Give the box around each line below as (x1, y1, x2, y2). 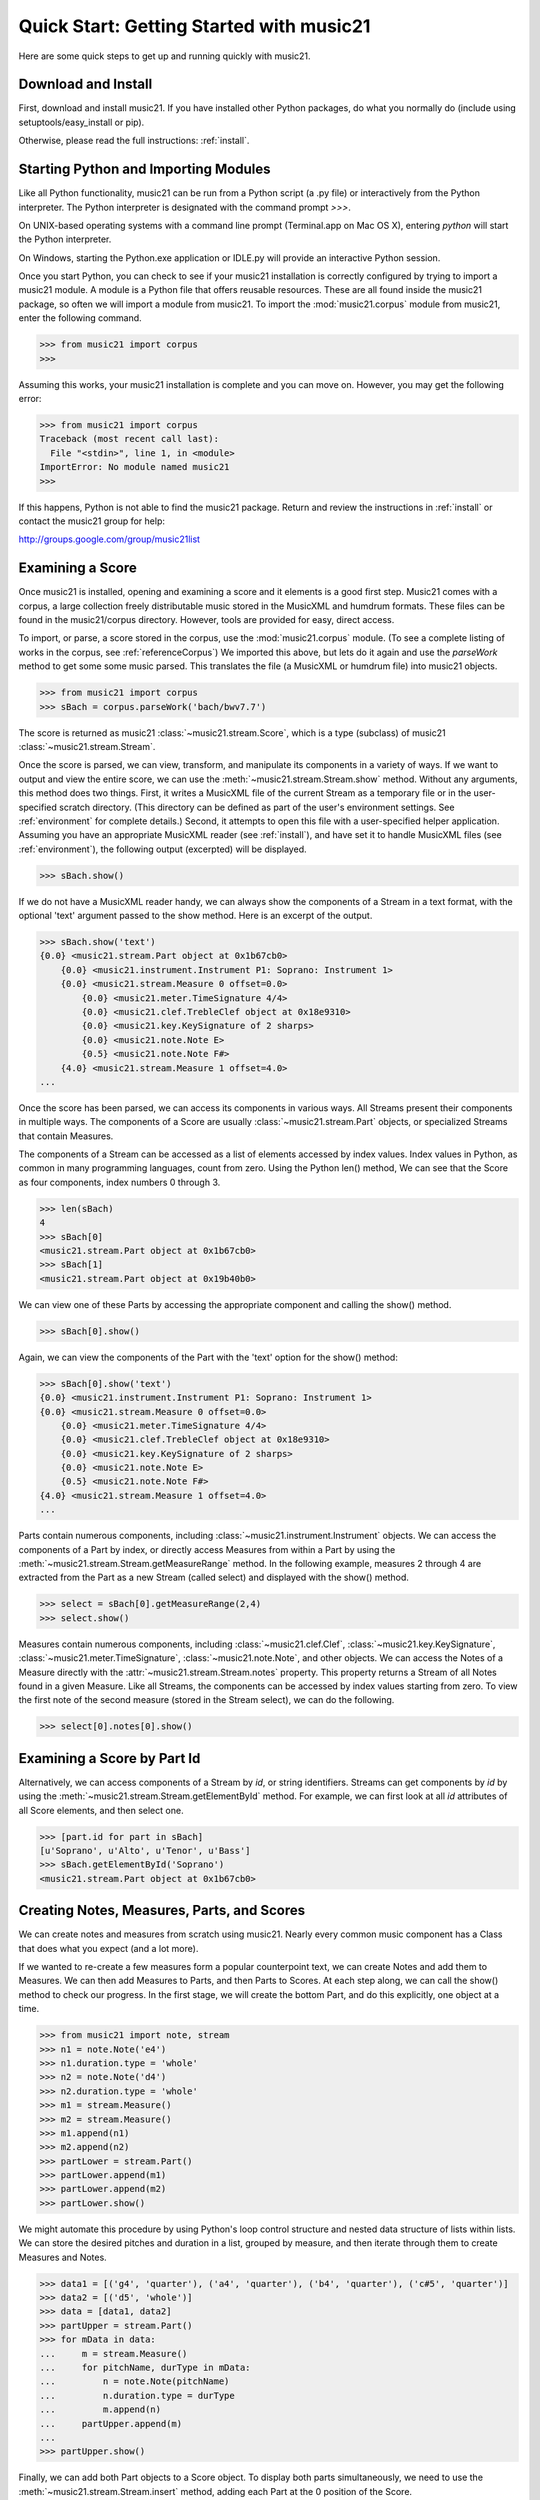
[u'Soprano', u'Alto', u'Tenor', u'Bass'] (39, 1845, 251, 1856)
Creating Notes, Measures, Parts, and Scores (18, 1902, 306, 1919)
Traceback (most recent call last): (39, 433, 220, 445)
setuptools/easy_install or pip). (18, 116, 145, 128)
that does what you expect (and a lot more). (18, 1942, 199, 1954)
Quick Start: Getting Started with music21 (18, 15, 371, 37)
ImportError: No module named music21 (39, 461, 230, 473)
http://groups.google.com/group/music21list (18, 533, 200, 545)
